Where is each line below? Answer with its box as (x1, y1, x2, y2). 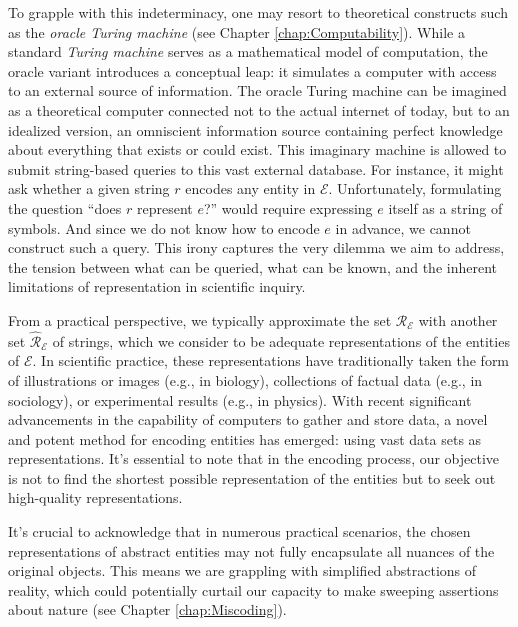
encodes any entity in (185, 178, 316, 199)
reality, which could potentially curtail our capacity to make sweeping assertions (8, 579, 499, 600)
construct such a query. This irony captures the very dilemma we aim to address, (8, 237, 505, 258)
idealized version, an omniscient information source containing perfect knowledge (8, 119, 503, 140)
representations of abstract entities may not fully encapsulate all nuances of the (8, 540, 495, 561)
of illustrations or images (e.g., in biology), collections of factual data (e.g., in (8, 369, 483, 390)
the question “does (8, 197, 122, 218)
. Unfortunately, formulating (328, 178, 502, 199)
